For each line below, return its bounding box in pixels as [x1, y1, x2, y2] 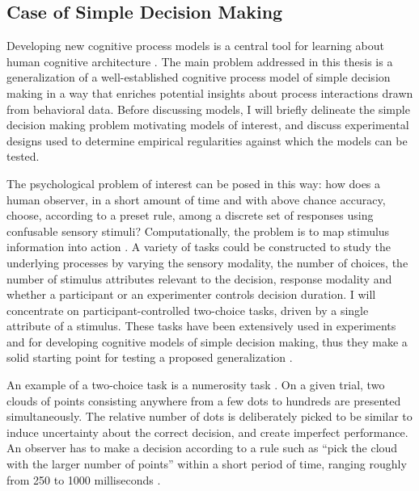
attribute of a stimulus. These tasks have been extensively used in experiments [6, 317, 396, 334]
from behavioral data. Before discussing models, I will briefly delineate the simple [6, 100, 410, 117]
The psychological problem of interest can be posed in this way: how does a [6, 174, 381, 191]
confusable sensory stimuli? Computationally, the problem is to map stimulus [6, 222, 390, 239]
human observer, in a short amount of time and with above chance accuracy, [6, 191, 386, 208]
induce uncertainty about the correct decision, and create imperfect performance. [6, 423, 408, 440]
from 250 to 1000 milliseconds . [6, 471, 161, 488]
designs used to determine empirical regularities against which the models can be [6, 132, 408, 149]
